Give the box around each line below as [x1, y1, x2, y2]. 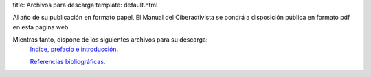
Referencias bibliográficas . [30, 57, 106, 65]
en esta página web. [12, 22, 70, 31]
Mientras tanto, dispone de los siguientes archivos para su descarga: [12, 35, 208, 44]
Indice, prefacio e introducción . [30, 45, 119, 53]
